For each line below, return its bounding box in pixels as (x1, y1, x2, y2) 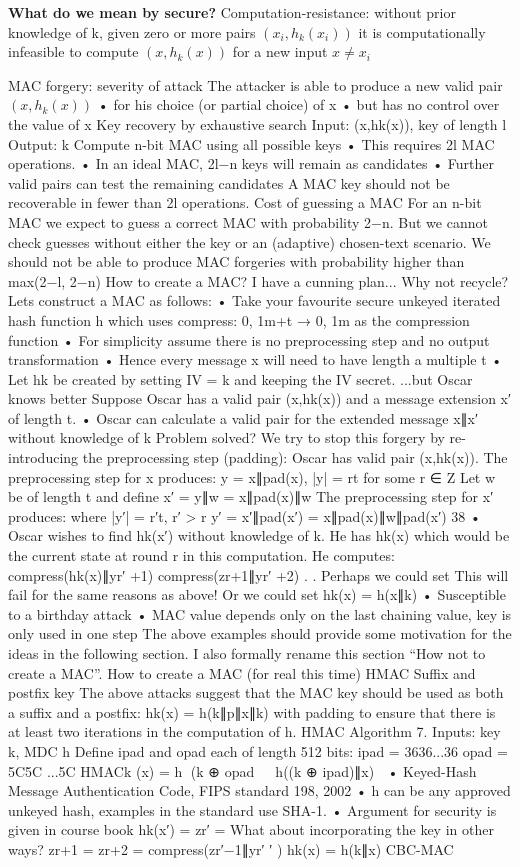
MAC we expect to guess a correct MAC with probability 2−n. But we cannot (8, 211, 488, 232)
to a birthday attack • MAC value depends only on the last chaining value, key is (8, 603, 512, 624)
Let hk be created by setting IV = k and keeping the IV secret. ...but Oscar (8, 368, 473, 389)
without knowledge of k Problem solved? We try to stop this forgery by (8, 427, 445, 448)
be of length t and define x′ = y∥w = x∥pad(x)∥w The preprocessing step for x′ (8, 486, 494, 507)
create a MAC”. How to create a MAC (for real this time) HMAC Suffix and (8, 662, 476, 683)
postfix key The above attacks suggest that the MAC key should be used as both (8, 682, 504, 703)
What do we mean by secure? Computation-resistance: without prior (8, 2, 456, 22)
